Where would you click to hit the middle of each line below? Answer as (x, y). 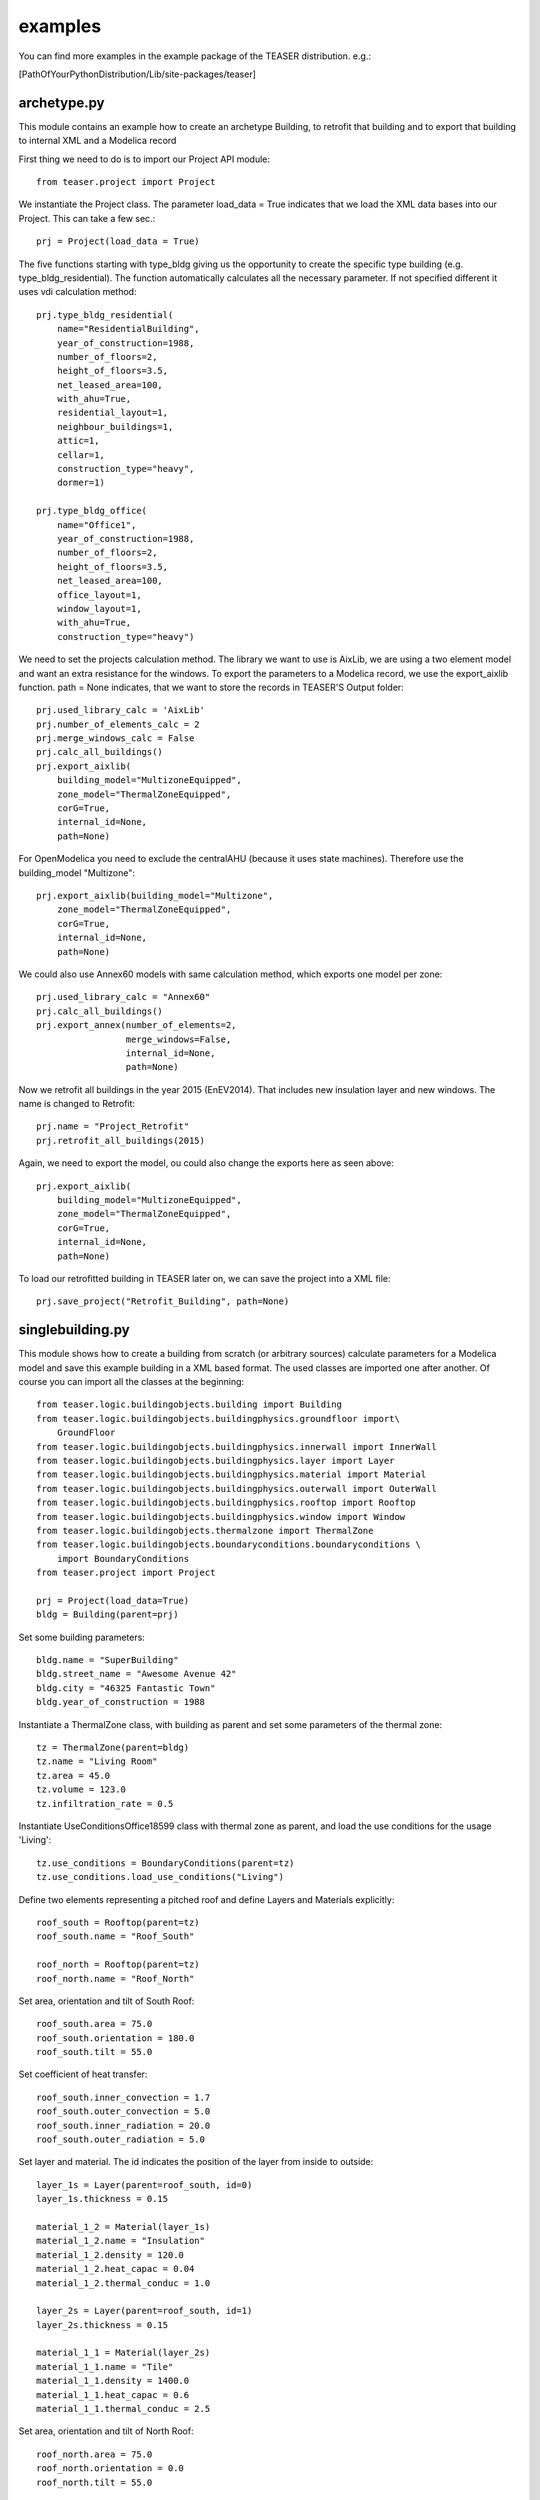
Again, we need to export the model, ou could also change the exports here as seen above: (206, 1163)
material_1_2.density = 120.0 (110, 2254)
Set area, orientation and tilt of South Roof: (106, 2001)
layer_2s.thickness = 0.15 (102, 2324)
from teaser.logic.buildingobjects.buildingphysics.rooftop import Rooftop (226, 1503)
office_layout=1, (99, 594)
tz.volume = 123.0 (81, 1789)
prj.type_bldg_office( (92, 511)
